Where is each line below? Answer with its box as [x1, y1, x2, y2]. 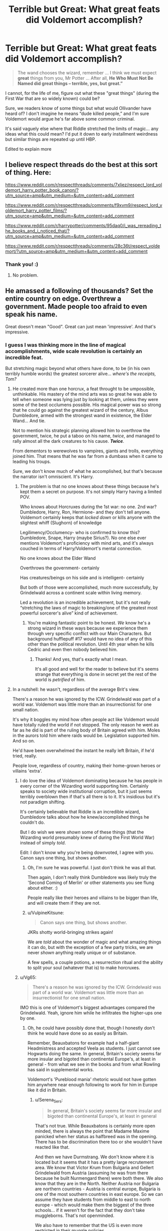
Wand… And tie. [12, 418, 46, 424]
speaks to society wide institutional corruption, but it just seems [20, 788, 152, 794]
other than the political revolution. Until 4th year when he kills [27, 641, 154, 647]
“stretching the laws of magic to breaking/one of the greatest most [20, 605, 158, 611]
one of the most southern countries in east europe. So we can [35, 1191, 163, 1197]
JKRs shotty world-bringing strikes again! [27, 929, 113, 935]
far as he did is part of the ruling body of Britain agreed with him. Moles [12, 727, 160, 733]
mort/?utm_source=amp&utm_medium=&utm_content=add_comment [5, 248, 148, 254]
